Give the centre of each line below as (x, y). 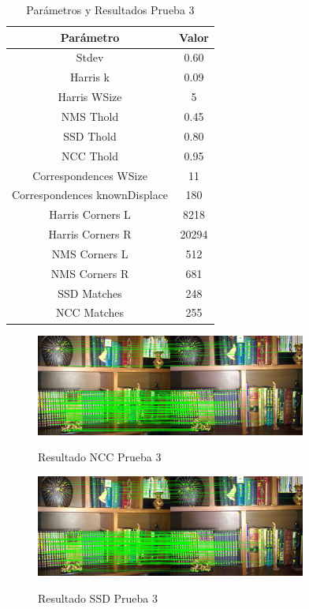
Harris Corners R (90, 234)
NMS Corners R (90, 273)
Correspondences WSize (90, 175)
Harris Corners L (90, 214)
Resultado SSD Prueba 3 (98, 598)
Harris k (90, 77)
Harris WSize (90, 97)
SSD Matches (90, 293)
